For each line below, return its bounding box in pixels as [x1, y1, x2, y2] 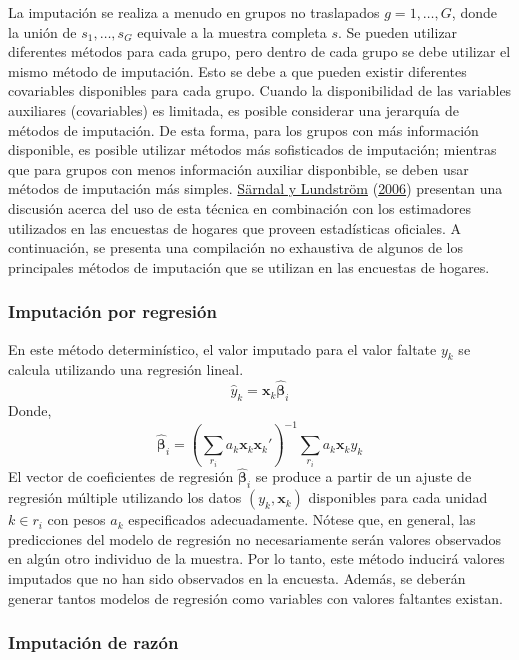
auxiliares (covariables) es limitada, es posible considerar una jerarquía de [8, 99, 460, 120]
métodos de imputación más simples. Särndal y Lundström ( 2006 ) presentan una [8, 178, 503, 199]
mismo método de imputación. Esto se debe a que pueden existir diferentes [8, 60, 467, 81]
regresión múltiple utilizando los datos [8, 487, 242, 508]
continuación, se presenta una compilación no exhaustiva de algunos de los [8, 237, 464, 258]
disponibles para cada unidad [308, 487, 488, 508]
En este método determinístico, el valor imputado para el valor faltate [8, 338, 437, 359]
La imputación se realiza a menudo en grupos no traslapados [8, 2, 380, 22]
